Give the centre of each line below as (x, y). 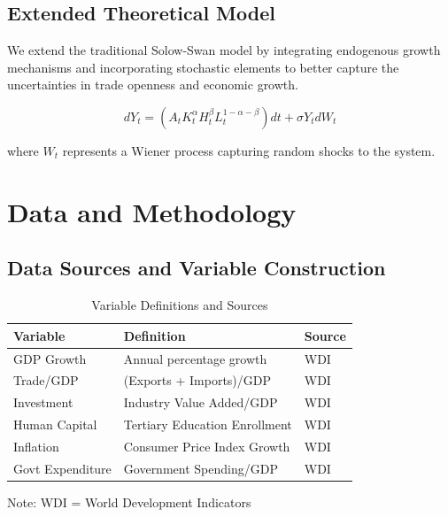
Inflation (36, 446)
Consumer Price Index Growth (207, 446)
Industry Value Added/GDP (201, 402)
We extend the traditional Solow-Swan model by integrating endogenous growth (224, 50)
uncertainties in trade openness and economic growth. (153, 85)
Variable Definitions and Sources (180, 305)
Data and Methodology (152, 211)
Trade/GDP (46, 380)
